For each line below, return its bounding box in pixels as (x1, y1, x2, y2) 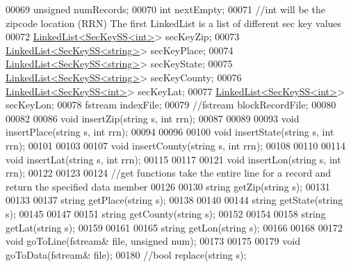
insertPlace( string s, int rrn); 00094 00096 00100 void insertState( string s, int (6, 124, 334, 139)
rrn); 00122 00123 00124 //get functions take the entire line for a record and (6, 165, 332, 180)
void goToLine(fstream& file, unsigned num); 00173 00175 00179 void (6, 234, 300, 248)
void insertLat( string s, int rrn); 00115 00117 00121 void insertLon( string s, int (6, 152, 341, 166)
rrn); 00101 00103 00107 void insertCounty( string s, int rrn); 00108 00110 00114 (6, 138, 345, 152)
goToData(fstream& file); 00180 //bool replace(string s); (6, 247, 247, 261)
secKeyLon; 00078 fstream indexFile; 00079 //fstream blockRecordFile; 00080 (6, 97, 336, 112)
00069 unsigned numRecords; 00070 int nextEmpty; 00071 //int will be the (6, 2, 325, 16)
